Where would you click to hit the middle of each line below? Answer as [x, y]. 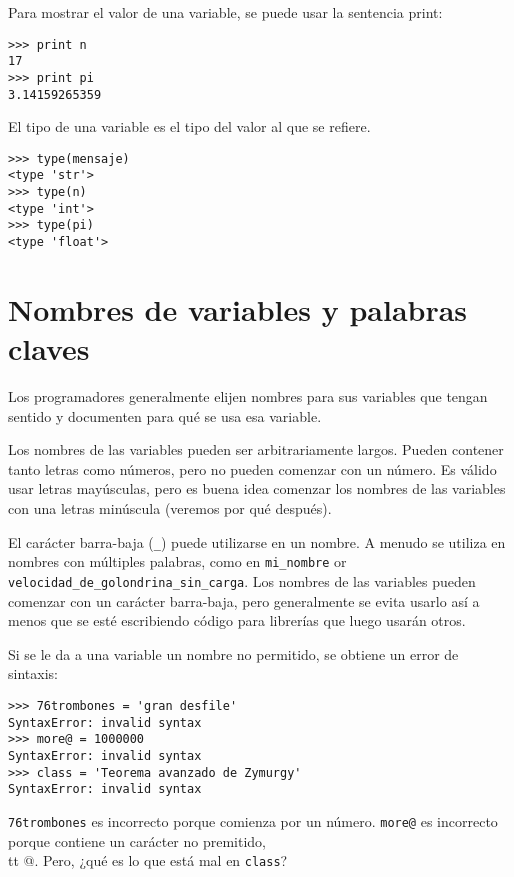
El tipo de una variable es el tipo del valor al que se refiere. [189, 126]
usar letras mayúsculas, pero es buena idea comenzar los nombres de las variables [257, 488]
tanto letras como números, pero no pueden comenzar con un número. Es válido [252, 468]
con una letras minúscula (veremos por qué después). [170, 508]
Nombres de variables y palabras [238, 308]
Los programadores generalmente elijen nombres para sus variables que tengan [248, 396]
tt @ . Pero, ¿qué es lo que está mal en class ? [148, 860]
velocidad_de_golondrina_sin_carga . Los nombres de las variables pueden [242, 580]
